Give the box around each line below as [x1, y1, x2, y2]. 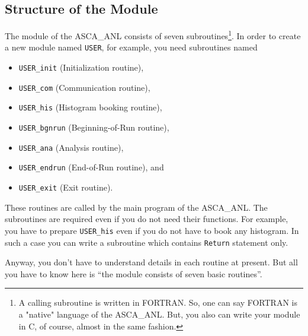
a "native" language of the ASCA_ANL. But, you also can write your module [18, 308, 300, 320]
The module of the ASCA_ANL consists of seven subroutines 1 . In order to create [5, 28, 301, 42]
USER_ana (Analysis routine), [18, 141, 124, 153]
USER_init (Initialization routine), [18, 61, 144, 74]
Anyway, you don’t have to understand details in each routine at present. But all [5, 256, 298, 268]
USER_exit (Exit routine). [18, 181, 113, 194]
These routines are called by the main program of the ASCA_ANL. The [5, 201, 268, 213]
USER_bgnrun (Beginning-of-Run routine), [18, 121, 169, 134]
